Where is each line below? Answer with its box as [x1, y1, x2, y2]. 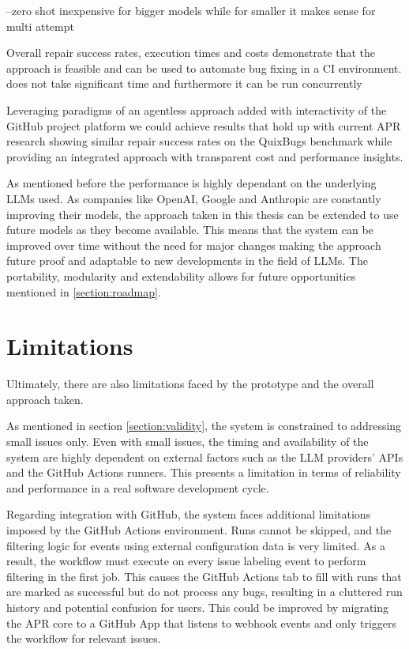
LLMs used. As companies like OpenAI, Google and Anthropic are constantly [6, 190, 381, 206]
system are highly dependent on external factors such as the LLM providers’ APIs [6, 448, 403, 465]
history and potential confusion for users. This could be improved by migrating [6, 598, 389, 615]
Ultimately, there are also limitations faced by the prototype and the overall [6, 375, 374, 392]
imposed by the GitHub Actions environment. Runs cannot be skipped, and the [6, 521, 392, 538]
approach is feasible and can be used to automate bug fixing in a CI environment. [6, 59, 402, 76]
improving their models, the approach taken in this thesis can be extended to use [6, 206, 399, 222]
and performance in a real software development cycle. [6, 479, 269, 496]
